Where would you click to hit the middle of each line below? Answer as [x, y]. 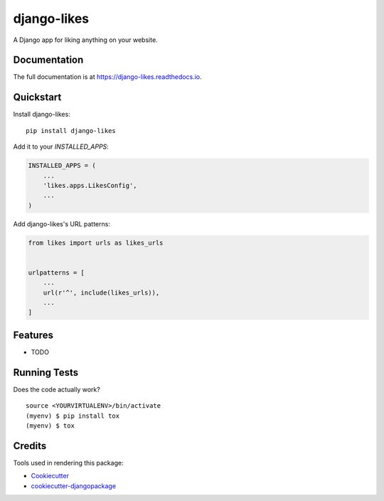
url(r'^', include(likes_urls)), [101, 292]
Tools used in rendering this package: [68, 463]
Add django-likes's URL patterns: [62, 223]
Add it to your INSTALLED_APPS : [61, 147]
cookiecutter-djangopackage [74, 486]
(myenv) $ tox [50, 426]
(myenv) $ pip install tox [73, 416]
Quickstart [37, 97]
